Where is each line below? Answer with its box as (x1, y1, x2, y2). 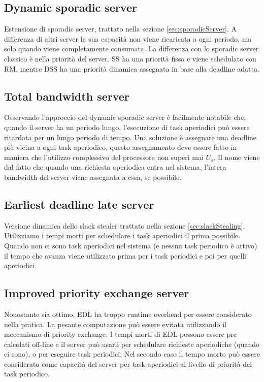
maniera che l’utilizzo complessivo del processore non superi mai (4, 151, 204, 162)
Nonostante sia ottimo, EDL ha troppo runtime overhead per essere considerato (4, 308, 252, 319)
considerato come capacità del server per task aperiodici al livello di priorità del (4, 358, 252, 369)
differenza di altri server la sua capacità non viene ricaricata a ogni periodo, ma (4, 33, 252, 44)
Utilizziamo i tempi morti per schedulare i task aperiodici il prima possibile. (4, 230, 241, 241)
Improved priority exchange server (4, 285, 189, 301)
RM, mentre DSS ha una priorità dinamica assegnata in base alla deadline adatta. (4, 63, 259, 74)
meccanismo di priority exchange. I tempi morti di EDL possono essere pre (4, 329, 237, 339)
